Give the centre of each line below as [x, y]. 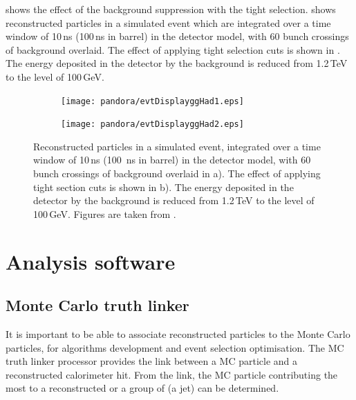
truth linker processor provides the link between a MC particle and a [152, 361]
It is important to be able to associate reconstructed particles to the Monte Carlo [178, 334]
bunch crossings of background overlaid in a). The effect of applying [177, 173]
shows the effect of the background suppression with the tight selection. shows [171, 9]
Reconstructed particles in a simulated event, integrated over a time [177, 146]
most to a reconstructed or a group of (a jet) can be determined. [142, 388]
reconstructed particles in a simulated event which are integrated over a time [168, 22]
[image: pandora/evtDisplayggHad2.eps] [152, 124]
